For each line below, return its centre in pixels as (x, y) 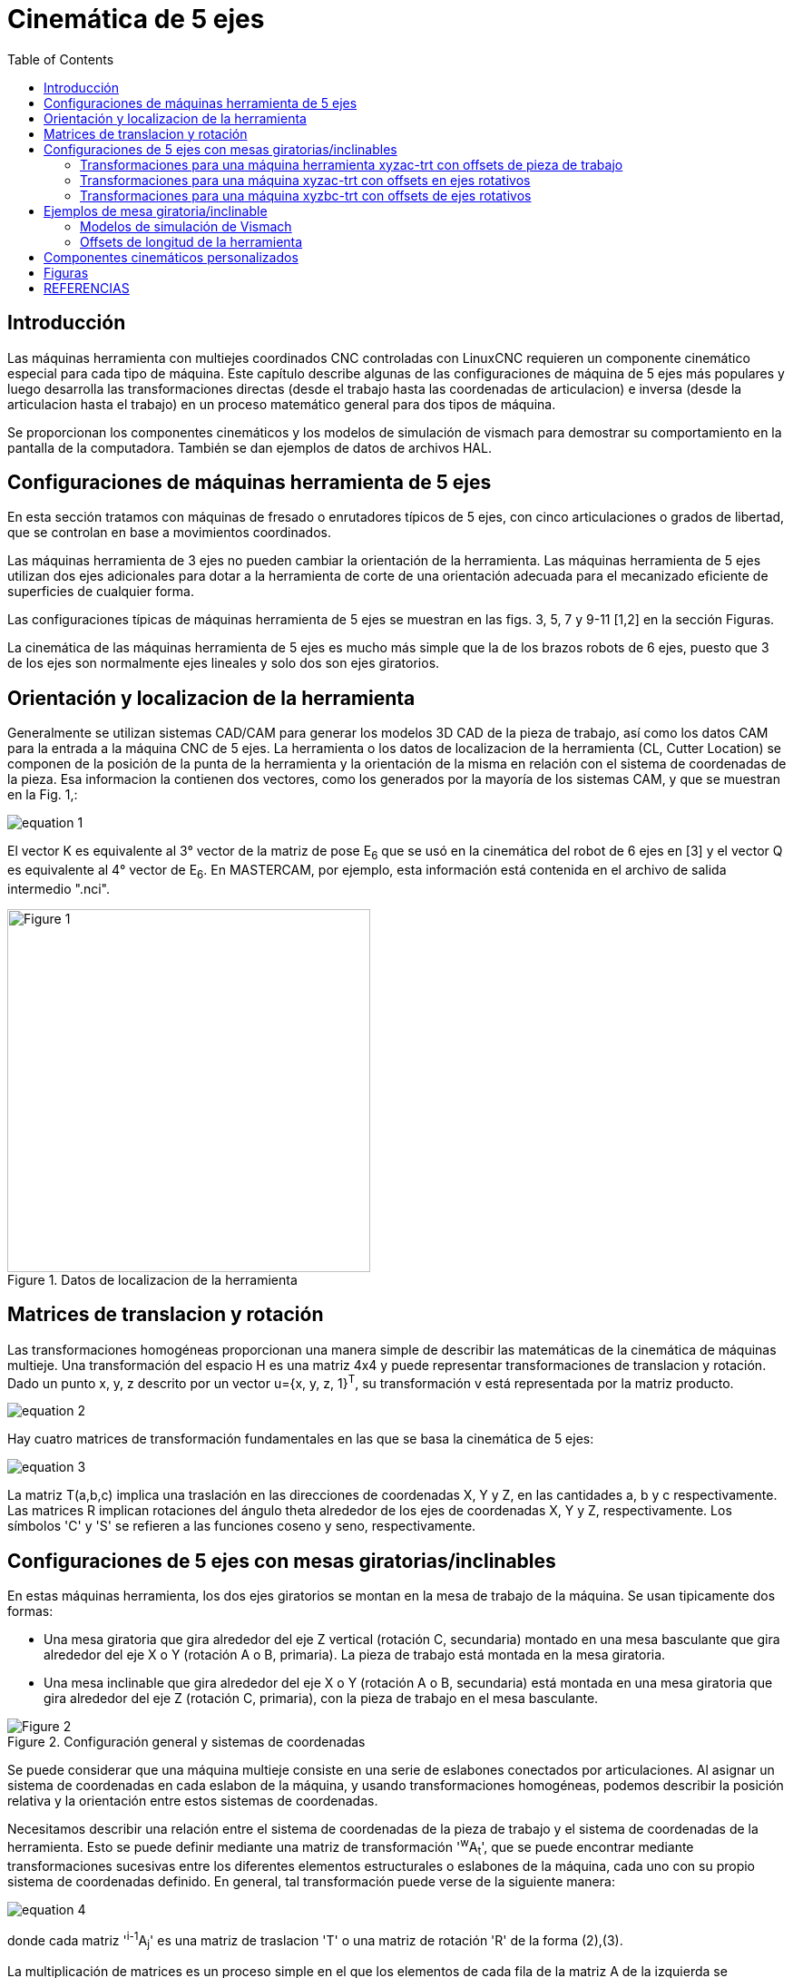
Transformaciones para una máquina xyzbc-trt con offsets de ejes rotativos (306, 195)
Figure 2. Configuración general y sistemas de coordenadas (186, 1742)
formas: (30, 1611)
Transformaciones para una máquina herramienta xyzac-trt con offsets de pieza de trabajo (352, 164)
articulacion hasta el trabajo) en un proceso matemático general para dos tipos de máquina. (282, 404)
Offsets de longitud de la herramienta (191, 241)
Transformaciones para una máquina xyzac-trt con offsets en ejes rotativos (305, 180)
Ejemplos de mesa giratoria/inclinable (156, 211)
